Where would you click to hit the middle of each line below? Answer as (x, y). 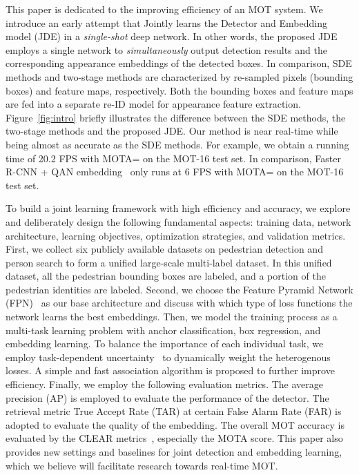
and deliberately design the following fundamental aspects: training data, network (178, 221)
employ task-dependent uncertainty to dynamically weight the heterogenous (168, 357)
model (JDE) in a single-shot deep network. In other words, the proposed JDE (172, 36)
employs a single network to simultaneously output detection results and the (166, 49)
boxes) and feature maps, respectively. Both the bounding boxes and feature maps (179, 90)
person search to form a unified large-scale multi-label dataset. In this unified (169, 262)
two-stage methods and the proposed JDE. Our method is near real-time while (172, 131)
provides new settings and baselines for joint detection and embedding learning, (174, 452)
